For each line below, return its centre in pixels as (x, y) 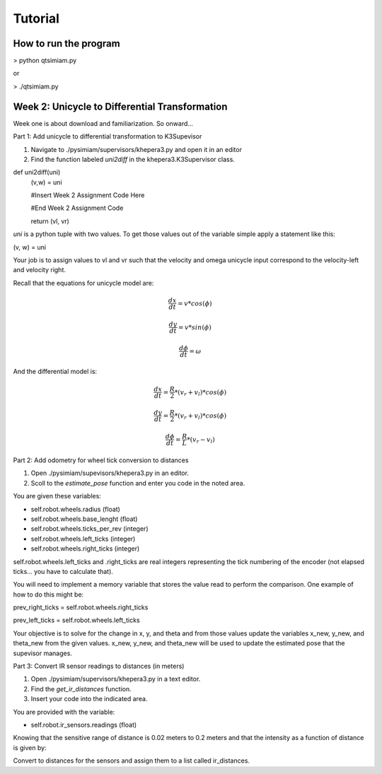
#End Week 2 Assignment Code (77, 208)
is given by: (30, 747)
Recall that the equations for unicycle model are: (83, 283)
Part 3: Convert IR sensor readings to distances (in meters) (99, 666)
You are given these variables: (57, 496)
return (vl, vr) (50, 221)
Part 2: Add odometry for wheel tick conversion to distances (101, 460)
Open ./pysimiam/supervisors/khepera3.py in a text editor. (116, 679)
